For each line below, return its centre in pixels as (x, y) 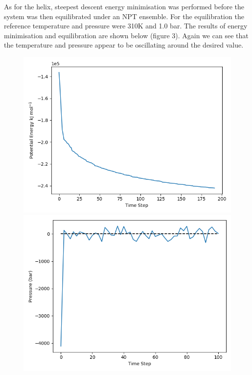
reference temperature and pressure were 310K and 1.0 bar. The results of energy (126, 26)
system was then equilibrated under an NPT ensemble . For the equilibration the (124, 16)
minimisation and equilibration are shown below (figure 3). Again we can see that (126, 35)
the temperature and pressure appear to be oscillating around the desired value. (124, 45)
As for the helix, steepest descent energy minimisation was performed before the (124, 6)
